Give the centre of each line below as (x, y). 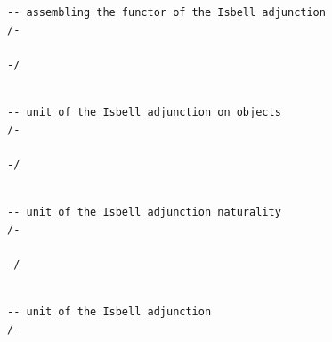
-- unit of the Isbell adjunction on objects (144, 112)
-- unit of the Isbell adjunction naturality (144, 212)
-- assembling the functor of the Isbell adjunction (166, 12)
